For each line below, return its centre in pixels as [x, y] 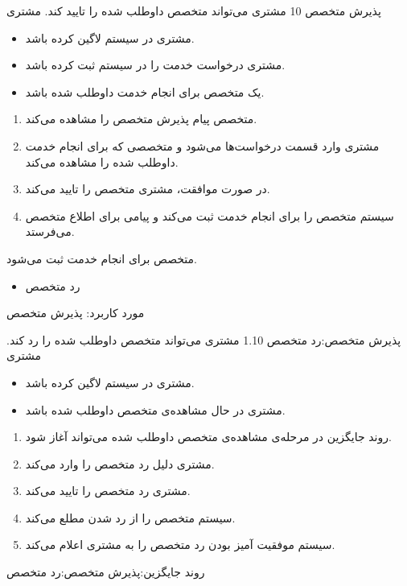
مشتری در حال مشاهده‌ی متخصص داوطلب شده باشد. [155, 409]
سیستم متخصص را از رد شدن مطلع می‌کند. [130, 517]
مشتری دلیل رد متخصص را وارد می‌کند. [120, 463]
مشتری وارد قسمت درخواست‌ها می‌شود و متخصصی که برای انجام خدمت [202, 145]
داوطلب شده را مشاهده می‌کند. [102, 161]
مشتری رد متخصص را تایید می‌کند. [108, 491]
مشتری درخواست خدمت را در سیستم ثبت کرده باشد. [155, 65]
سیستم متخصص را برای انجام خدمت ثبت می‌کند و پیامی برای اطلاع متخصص [210, 215]
